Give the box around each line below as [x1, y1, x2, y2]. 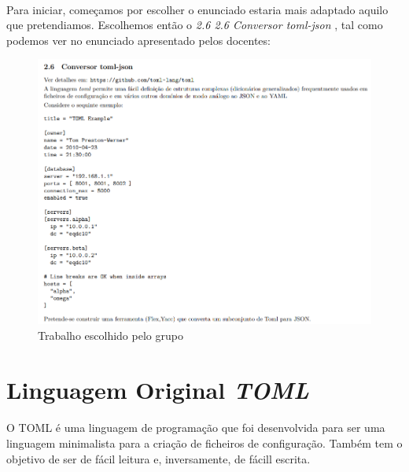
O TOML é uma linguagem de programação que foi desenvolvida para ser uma [6, 419, 385, 436]
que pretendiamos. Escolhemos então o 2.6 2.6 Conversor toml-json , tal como [6, 17, 383, 33]
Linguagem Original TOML [6, 373, 309, 406]
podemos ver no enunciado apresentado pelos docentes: [6, 31, 271, 48]
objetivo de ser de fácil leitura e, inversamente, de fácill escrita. [6, 450, 311, 466]
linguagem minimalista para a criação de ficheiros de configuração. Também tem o [6, 435, 403, 452]
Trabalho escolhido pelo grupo [38, 326, 183, 343]
